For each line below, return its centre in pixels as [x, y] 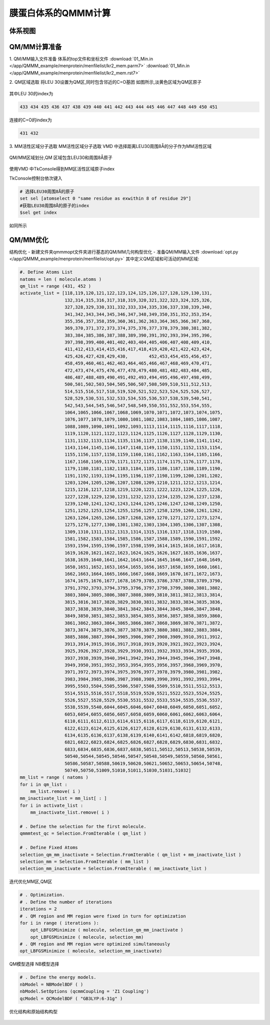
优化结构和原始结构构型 [33, 1011]
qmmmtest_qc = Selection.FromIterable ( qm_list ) [83, 833]
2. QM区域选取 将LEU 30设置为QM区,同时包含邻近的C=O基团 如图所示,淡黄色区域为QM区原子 [105, 82]
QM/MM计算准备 [35, 47]
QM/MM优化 [29, 240]
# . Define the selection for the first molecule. [83, 827]
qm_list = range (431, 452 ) [55, 286]
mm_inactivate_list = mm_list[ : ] [63, 798]
